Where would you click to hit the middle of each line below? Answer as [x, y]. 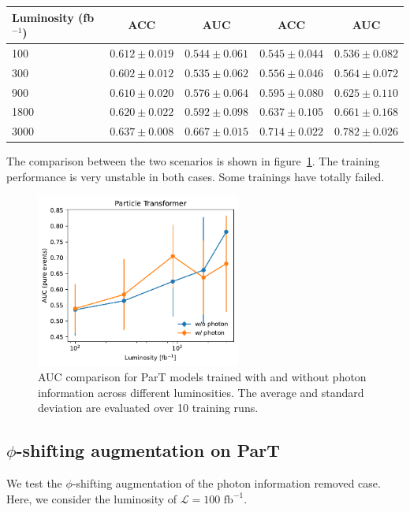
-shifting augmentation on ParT [148, 450]
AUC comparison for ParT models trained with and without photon [202, 377]
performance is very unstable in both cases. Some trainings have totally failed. [196, 176]
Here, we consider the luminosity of [92, 498]
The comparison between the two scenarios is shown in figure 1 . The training [193, 161]
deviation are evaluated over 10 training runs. [148, 408]
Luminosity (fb [53, 17]
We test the [34, 483]
